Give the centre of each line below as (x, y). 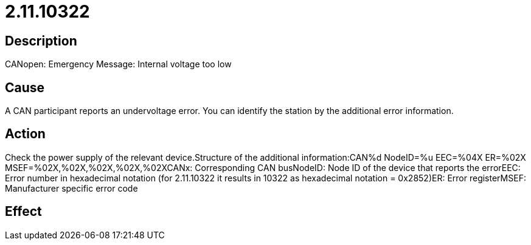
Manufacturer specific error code (71, 188)
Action (25, 134)
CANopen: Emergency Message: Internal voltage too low (118, 64)
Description (41, 41)
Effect (23, 212)
